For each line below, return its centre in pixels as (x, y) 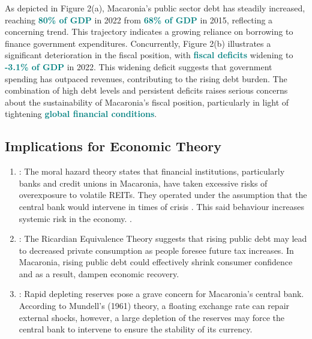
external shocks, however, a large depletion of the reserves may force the (152, 317)
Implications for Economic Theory (113, 146)
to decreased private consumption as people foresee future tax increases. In (156, 250)
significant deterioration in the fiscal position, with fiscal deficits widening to (149, 55)
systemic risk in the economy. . (75, 218)
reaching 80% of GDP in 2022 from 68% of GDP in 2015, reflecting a (139, 19)
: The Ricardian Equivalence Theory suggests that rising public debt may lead (163, 238)
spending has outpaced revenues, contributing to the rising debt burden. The (146, 78)
